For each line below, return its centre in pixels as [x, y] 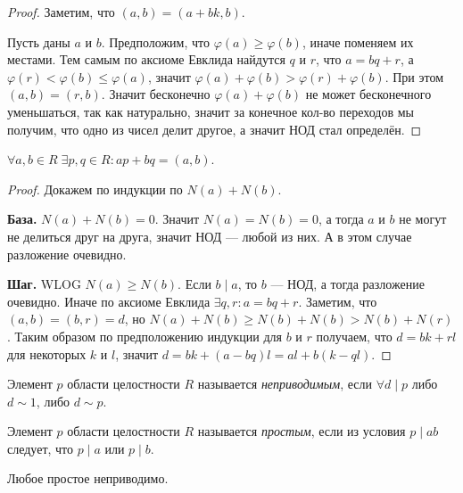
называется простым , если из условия [302, 431]
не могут [423, 219]
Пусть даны [39, 41]
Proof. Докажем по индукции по [95, 189]
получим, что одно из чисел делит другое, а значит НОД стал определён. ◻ [215, 129]
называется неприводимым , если [285, 384]
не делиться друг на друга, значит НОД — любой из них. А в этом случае [210, 236]
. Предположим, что [155, 41]
